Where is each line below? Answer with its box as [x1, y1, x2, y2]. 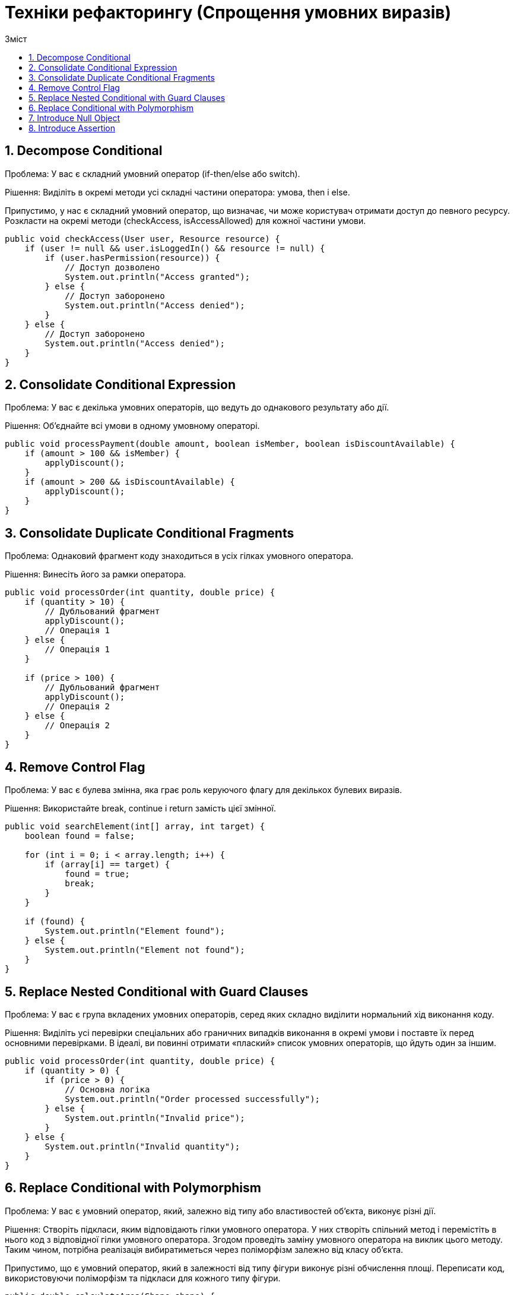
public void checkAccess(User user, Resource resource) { [5, 233, 280, 244]
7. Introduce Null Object [28, 112, 120, 123]
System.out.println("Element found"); [45, 926, 225, 936]
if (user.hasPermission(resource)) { [45, 252, 220, 263]
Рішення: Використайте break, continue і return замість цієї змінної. [5, 803, 276, 814]
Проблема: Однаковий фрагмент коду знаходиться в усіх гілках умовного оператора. [5, 551, 354, 561]
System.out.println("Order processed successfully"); [65, 1094, 321, 1104]
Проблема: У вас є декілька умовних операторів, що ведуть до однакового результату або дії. [5, 402, 389, 413]
